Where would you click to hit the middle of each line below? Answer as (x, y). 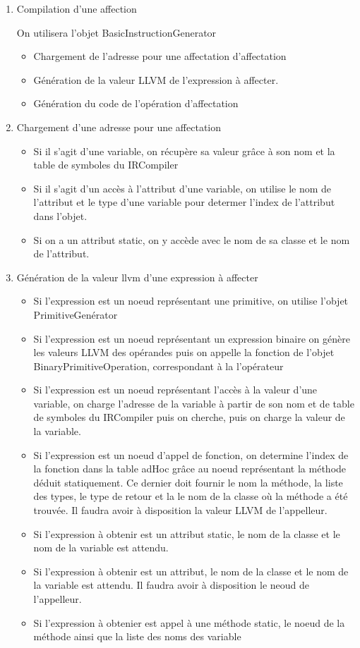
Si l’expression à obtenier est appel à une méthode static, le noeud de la (189, 622)
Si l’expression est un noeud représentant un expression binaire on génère (192, 338)
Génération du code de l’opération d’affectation (136, 103)
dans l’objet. (60, 215)
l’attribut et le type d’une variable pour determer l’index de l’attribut (184, 202)
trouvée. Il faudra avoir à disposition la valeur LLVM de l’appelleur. (180, 510)
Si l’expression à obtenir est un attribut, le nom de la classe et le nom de (191, 571)
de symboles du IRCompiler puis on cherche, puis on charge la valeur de (189, 417)
